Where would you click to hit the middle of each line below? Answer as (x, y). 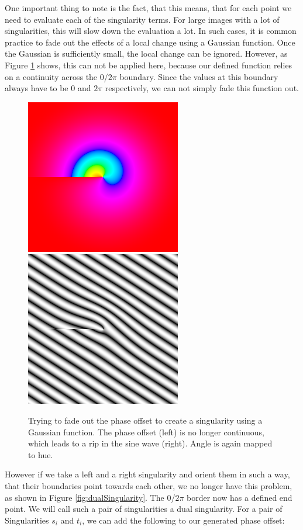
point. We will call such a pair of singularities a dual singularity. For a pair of (144, 509)
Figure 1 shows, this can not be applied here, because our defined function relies (149, 65)
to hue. (41, 454)
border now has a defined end (240, 497)
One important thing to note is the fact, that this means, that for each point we (148, 8)
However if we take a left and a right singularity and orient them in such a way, (147, 474)
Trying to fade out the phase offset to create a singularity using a (145, 420)
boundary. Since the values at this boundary (199, 76)
